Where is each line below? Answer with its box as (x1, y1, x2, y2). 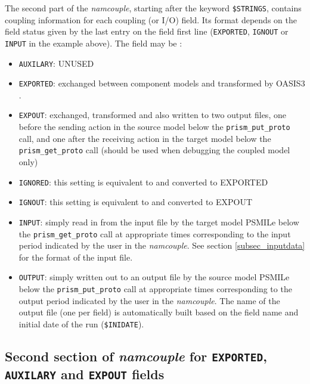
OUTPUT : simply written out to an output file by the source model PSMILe (18, 271, 290, 283)
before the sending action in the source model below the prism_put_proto (18, 120, 290, 133)
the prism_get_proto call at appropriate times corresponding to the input (18, 227, 291, 240)
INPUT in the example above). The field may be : (5, 36, 182, 49)
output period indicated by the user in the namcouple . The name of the (18, 294, 280, 306)
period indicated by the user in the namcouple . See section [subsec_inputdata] (18, 239, 305, 252)
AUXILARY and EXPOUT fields (5, 364, 165, 383)
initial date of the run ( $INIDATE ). (18, 317, 144, 330)
